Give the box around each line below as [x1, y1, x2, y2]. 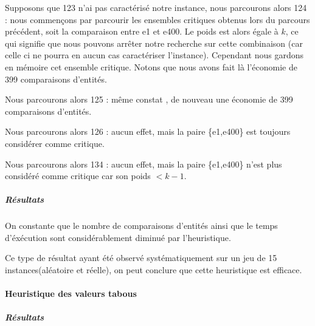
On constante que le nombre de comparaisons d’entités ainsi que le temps [5, 219, 278, 232]
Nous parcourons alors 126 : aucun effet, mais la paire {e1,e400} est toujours [5, 125, 291, 138]
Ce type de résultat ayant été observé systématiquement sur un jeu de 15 [5, 251, 277, 264]
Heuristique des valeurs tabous [5, 287, 137, 300]
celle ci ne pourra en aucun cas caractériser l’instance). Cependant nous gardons [5, 49, 303, 61]
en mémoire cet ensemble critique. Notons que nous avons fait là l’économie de [5, 60, 297, 73]
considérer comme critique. [5, 137, 105, 149]
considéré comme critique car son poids [5, 169, 151, 182]
